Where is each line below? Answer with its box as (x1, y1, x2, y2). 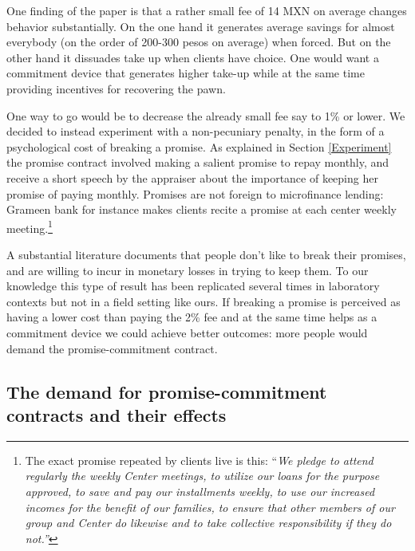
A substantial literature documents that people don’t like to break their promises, (6, 246, 406, 262)
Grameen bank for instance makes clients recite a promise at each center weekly (6, 201, 397, 218)
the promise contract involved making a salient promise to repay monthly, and (6, 154, 389, 171)
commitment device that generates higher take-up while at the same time (6, 65, 365, 81)
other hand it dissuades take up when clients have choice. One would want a (6, 49, 379, 65)
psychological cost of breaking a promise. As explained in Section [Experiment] (6, 138, 392, 155)
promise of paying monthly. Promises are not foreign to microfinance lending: (6, 185, 384, 202)
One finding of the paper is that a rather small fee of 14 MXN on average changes (6, 2, 407, 18)
